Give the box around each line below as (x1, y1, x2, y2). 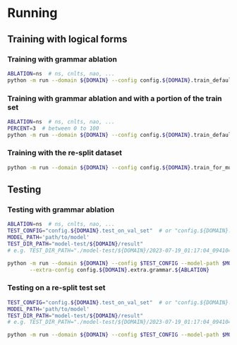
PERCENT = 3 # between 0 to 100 (7, 125, 99, 132)
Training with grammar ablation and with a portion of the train (7, 93, 222, 103)
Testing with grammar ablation (7, 205, 115, 214)
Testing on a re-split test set (7, 283, 106, 293)
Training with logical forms (7, 33, 128, 45)
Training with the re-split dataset (7, 148, 122, 158)
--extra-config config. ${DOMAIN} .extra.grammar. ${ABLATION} (29, 266, 210, 273)
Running (7, 5, 58, 21)
